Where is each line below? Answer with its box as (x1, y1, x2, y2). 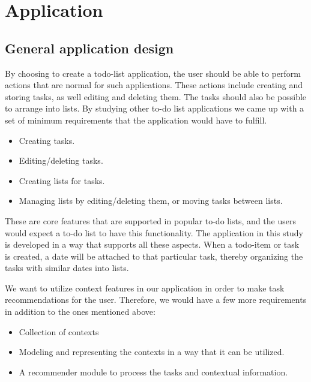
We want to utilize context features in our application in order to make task (5, 281, 285, 294)
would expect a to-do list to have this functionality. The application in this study (5, 226, 303, 239)
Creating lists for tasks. (19, 174, 105, 187)
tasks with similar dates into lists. (5, 261, 129, 274)
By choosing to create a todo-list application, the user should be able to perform (5, 67, 301, 79)
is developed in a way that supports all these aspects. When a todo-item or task (5, 238, 300, 251)
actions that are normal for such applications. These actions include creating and (5, 79, 303, 91)
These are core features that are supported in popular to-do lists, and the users (5, 214, 296, 227)
